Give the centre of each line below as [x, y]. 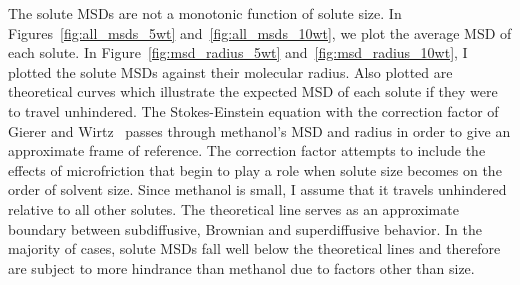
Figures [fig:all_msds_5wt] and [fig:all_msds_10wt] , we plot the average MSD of [260, 32]
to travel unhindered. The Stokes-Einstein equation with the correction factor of [253, 110]
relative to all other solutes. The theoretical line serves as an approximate [233, 208]
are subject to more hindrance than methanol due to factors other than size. [241, 267]
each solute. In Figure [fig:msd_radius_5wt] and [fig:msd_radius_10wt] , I [238, 52]
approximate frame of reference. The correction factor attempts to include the [247, 150]
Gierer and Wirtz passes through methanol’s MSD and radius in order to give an [259, 130]
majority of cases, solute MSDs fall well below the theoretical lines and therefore [254, 248]
